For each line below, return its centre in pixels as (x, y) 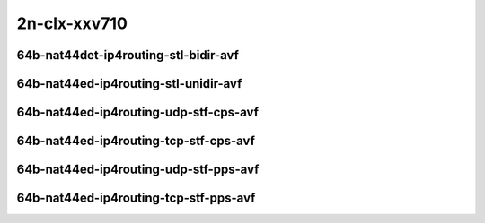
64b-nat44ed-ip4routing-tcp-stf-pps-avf (136, 198)
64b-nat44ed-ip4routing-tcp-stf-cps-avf (136, 141)
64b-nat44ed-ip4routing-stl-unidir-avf (129, 84)
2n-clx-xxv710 (72, 23)
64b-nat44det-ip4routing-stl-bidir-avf (128, 55)
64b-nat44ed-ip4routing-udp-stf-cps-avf (138, 112)
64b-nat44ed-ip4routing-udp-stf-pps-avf (138, 170)
